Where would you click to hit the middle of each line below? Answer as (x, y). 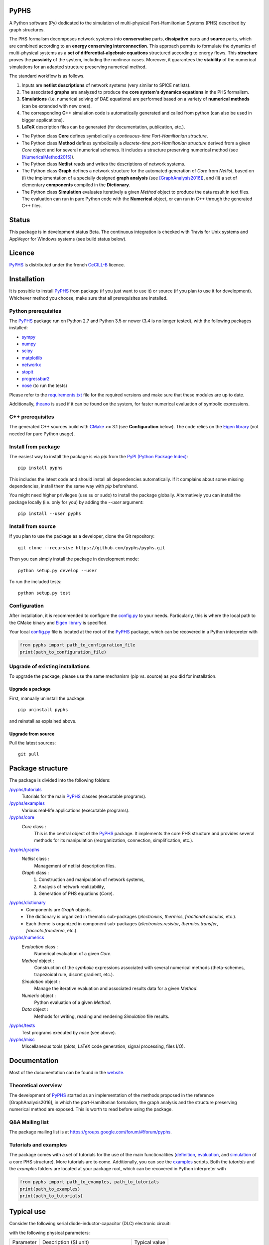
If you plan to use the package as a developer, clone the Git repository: (82, 536)
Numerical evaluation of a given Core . (73, 954)
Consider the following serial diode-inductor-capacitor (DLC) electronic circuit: (90, 1224)
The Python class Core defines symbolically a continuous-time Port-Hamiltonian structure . (115, 136)
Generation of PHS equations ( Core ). (76, 893)
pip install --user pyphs (50, 514)
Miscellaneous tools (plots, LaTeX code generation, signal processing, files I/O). (103, 1046)
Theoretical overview (36, 1085)
